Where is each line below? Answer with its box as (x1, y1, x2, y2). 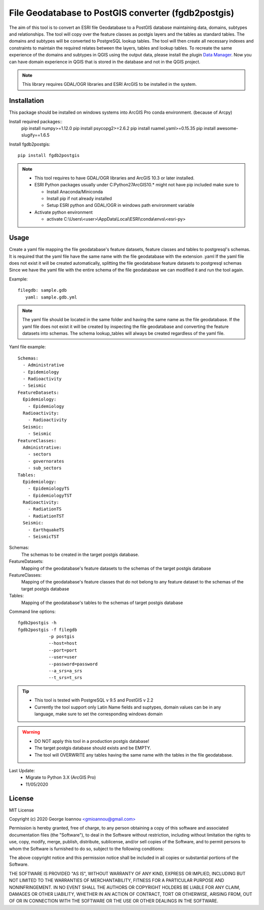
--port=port (48, 647, 77, 653)
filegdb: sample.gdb (18, 287, 67, 293)
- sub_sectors (27, 465, 62, 471)
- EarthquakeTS (27, 527, 65, 532)
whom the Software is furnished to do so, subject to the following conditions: (9, 846, 164, 852)
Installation (9, 97, 44, 105)
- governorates (27, 458, 65, 464)
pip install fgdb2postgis (18, 152, 80, 158)
